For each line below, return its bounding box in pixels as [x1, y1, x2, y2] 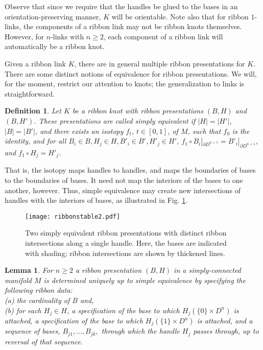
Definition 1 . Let [5, 105, 61, 116]
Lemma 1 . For [5, 265, 53, 275]
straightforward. [5, 88, 55, 99]
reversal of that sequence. [5, 336, 83, 346]
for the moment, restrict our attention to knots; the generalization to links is [5, 78, 245, 89]
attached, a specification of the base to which [5, 315, 143, 326]
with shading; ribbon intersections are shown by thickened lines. [25, 247, 225, 258]
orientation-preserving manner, [5, 11, 101, 21]
